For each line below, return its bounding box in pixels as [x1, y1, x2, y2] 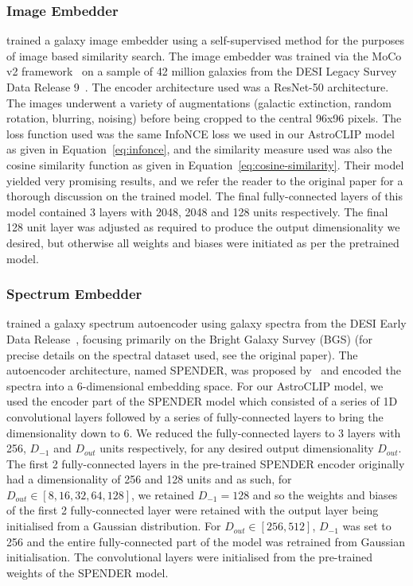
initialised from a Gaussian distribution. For [6, 518, 221, 534]
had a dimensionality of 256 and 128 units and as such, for [6, 471, 292, 487]
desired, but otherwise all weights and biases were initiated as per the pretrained [6, 234, 399, 250]
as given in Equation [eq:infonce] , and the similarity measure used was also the [6, 141, 392, 157]
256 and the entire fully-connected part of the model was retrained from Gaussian [6, 533, 406, 549]
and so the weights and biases [252, 486, 398, 503]
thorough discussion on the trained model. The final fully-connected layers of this [6, 188, 403, 204]
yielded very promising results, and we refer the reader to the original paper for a [6, 172, 403, 188]
